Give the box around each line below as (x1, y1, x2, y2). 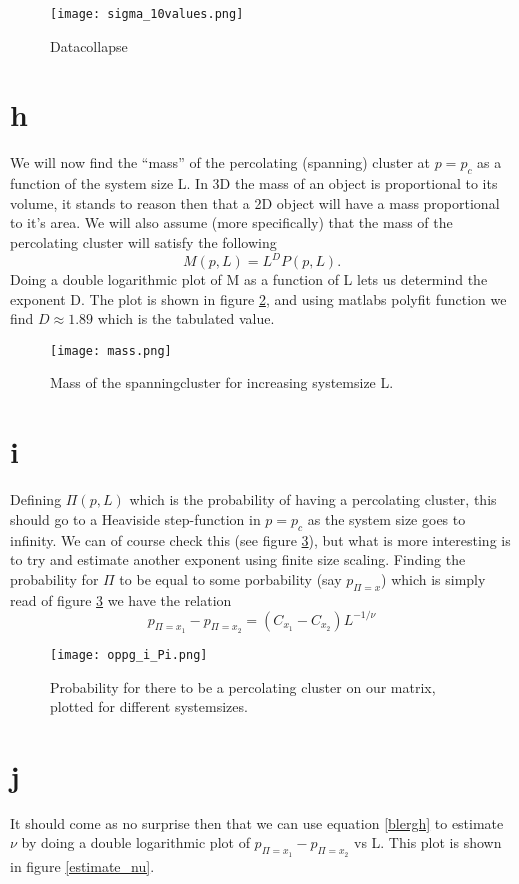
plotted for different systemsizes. (50, 696, 248, 717)
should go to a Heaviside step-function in (10, 508, 261, 529)
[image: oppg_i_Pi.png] (50, 647, 208, 662)
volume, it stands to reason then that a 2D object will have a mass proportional (10, 192, 500, 213)
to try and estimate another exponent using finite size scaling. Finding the (10, 549, 466, 570)
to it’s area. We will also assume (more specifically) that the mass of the (10, 212, 453, 233)
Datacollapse (50, 35, 128, 56)
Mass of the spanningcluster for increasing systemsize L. (50, 372, 394, 393)
